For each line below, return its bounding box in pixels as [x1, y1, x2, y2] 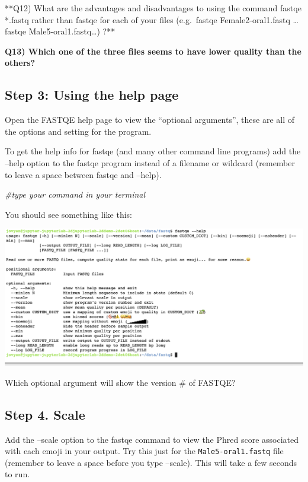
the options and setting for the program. [5, 125, 152, 137]
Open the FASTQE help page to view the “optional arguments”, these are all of [5, 113, 295, 126]
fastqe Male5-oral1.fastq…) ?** [5, 25, 115, 37]
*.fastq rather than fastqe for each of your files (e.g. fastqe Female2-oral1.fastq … [5, 13, 299, 26]
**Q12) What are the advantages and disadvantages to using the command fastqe [5, 2, 301, 14]
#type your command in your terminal [5, 188, 146, 201]
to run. [5, 468, 30, 480]
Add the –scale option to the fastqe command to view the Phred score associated [5, 433, 299, 445]
